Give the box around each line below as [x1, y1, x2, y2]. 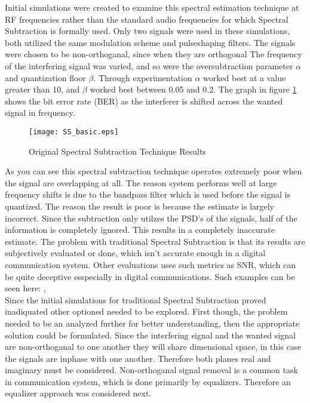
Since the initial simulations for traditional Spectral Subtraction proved [5, 293, 266, 306]
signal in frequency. [5, 106, 75, 119]
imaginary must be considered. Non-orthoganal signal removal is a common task [5, 364, 298, 376]
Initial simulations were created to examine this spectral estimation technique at [5, 1, 299, 13]
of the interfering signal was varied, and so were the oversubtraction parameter [5, 59, 293, 72]
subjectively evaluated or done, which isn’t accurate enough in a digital [5, 247, 266, 259]
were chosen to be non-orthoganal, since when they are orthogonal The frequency [5, 48, 302, 60]
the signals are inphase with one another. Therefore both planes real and [5, 352, 271, 364]
